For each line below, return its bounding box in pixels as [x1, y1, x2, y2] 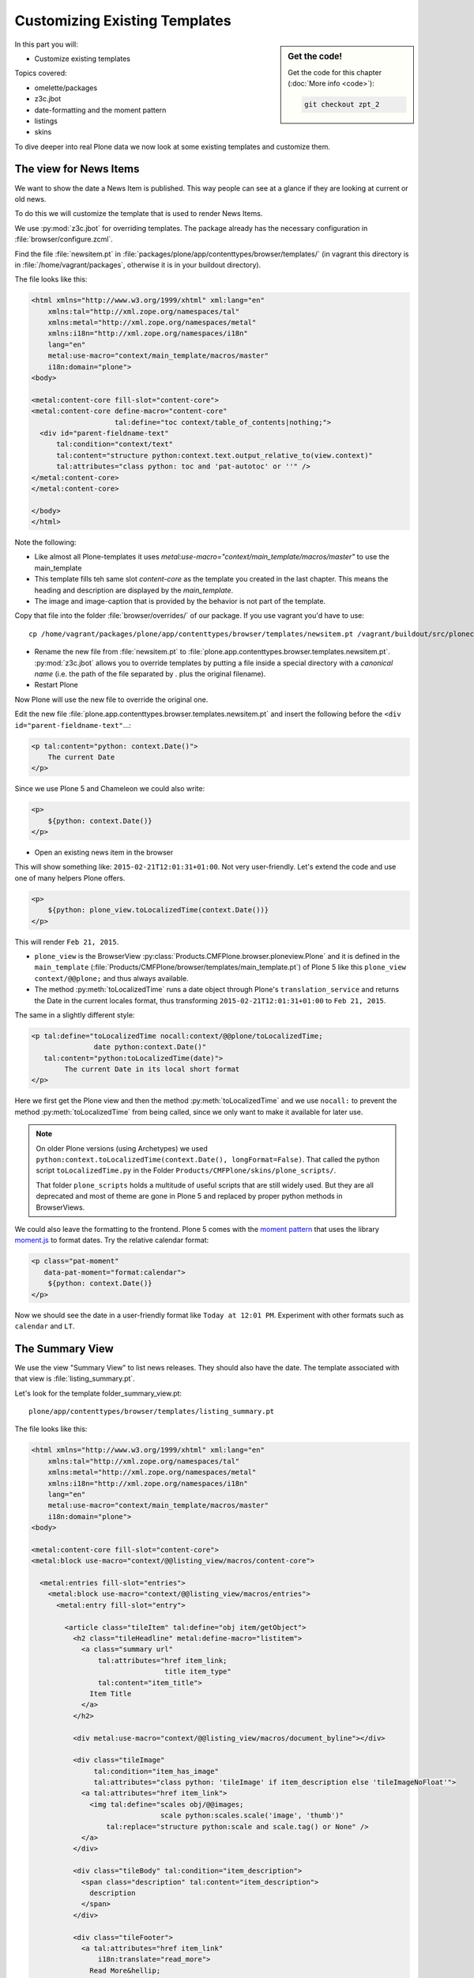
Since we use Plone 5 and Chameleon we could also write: [14, 784, 205, 794]
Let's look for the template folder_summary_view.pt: [14, 1389, 182, 1398]
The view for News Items [14, 162, 140, 176]
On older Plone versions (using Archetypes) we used [36, 1143, 209, 1153]
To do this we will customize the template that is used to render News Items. [14, 209, 263, 218]
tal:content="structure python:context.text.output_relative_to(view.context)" [56, 451, 373, 460]
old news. [14, 194, 47, 203]
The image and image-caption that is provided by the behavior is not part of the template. [34, 597, 326, 606]
